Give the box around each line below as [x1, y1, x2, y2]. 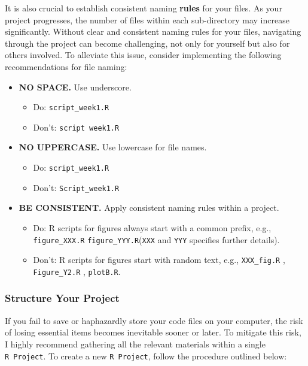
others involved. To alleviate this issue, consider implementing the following [5, 49, 282, 61]
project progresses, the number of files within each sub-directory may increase [5, 13, 289, 26]
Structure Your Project [5, 291, 120, 305]
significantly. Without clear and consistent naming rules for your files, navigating [5, 25, 301, 38]
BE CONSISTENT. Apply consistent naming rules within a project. [19, 201, 279, 214]
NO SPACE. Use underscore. [19, 80, 132, 93]
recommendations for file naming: [5, 60, 127, 72]
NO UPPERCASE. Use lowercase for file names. [19, 141, 207, 153]
